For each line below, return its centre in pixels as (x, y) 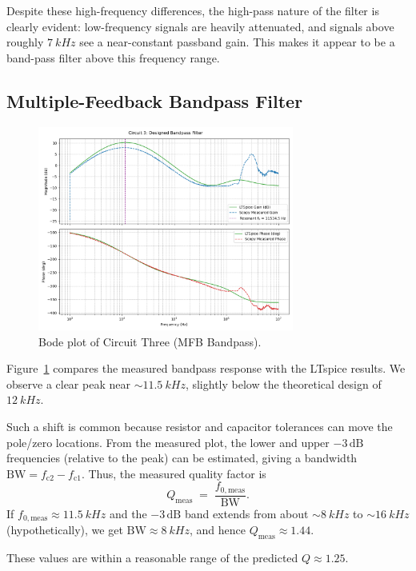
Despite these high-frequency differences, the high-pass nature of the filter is (193, 10)
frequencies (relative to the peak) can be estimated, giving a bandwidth (182, 458)
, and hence (217, 530)
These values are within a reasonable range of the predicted (152, 558)
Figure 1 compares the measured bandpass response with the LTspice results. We (206, 368)
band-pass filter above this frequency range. (113, 57)
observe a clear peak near (68, 383)
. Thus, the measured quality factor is (174, 473)
